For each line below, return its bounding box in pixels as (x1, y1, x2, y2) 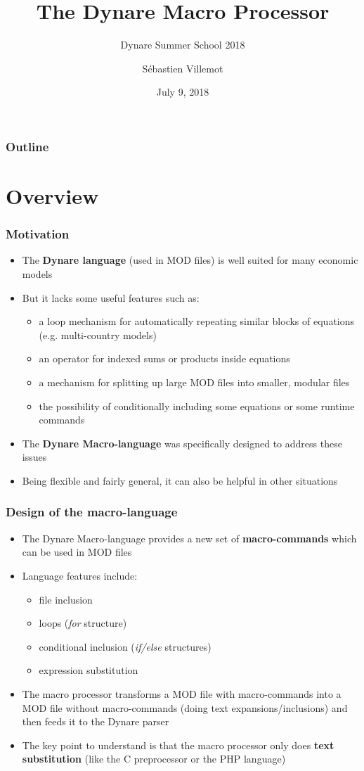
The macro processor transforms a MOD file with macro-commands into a (22, 686, 342, 701)
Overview (6, 181, 99, 210)
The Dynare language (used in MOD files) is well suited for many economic (22, 253, 358, 267)
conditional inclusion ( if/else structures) (39, 639, 212, 654)
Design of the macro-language (6, 503, 178, 521)
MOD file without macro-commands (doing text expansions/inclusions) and (22, 700, 348, 715)
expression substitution (39, 663, 138, 677)
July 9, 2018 (156, 84, 209, 99)
